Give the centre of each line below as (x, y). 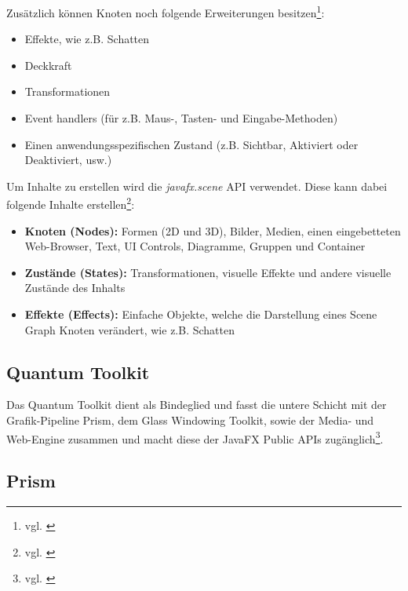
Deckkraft (48, 65)
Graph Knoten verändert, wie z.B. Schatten (129, 329)
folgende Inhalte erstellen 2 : (71, 203)
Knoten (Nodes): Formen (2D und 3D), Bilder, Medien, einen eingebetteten (213, 230)
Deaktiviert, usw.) (68, 160)
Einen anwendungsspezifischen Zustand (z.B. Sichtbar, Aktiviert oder (191, 144)
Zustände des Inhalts (75, 288)
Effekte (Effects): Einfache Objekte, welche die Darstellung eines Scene (201, 314)
